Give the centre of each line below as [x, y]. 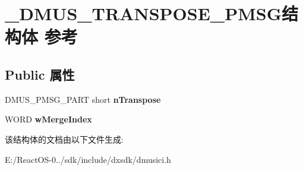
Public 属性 [40, 74]
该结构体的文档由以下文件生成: [64, 139]
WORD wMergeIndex [48, 119]
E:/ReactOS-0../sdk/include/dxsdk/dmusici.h [88, 159]
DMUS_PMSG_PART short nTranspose [83, 99]
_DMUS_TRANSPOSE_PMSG [143, 13]
